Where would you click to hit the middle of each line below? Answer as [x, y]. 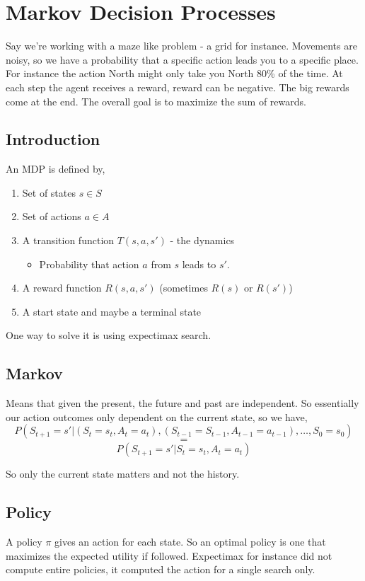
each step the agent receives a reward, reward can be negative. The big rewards [178, 87]
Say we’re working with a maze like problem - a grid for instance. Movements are [181, 46]
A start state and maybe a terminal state [112, 311]
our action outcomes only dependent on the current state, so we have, [157, 416]
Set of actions [52, 216]
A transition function [68, 240]
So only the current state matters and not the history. [123, 474]
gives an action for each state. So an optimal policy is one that [190, 542]
